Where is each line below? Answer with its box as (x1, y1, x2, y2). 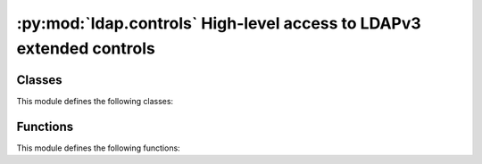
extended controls (16, 38, 155, 58)
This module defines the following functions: (16, 143, 180, 153)
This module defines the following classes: (16, 95, 174, 106)
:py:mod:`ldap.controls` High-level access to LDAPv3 (16, 13, 421, 33)
